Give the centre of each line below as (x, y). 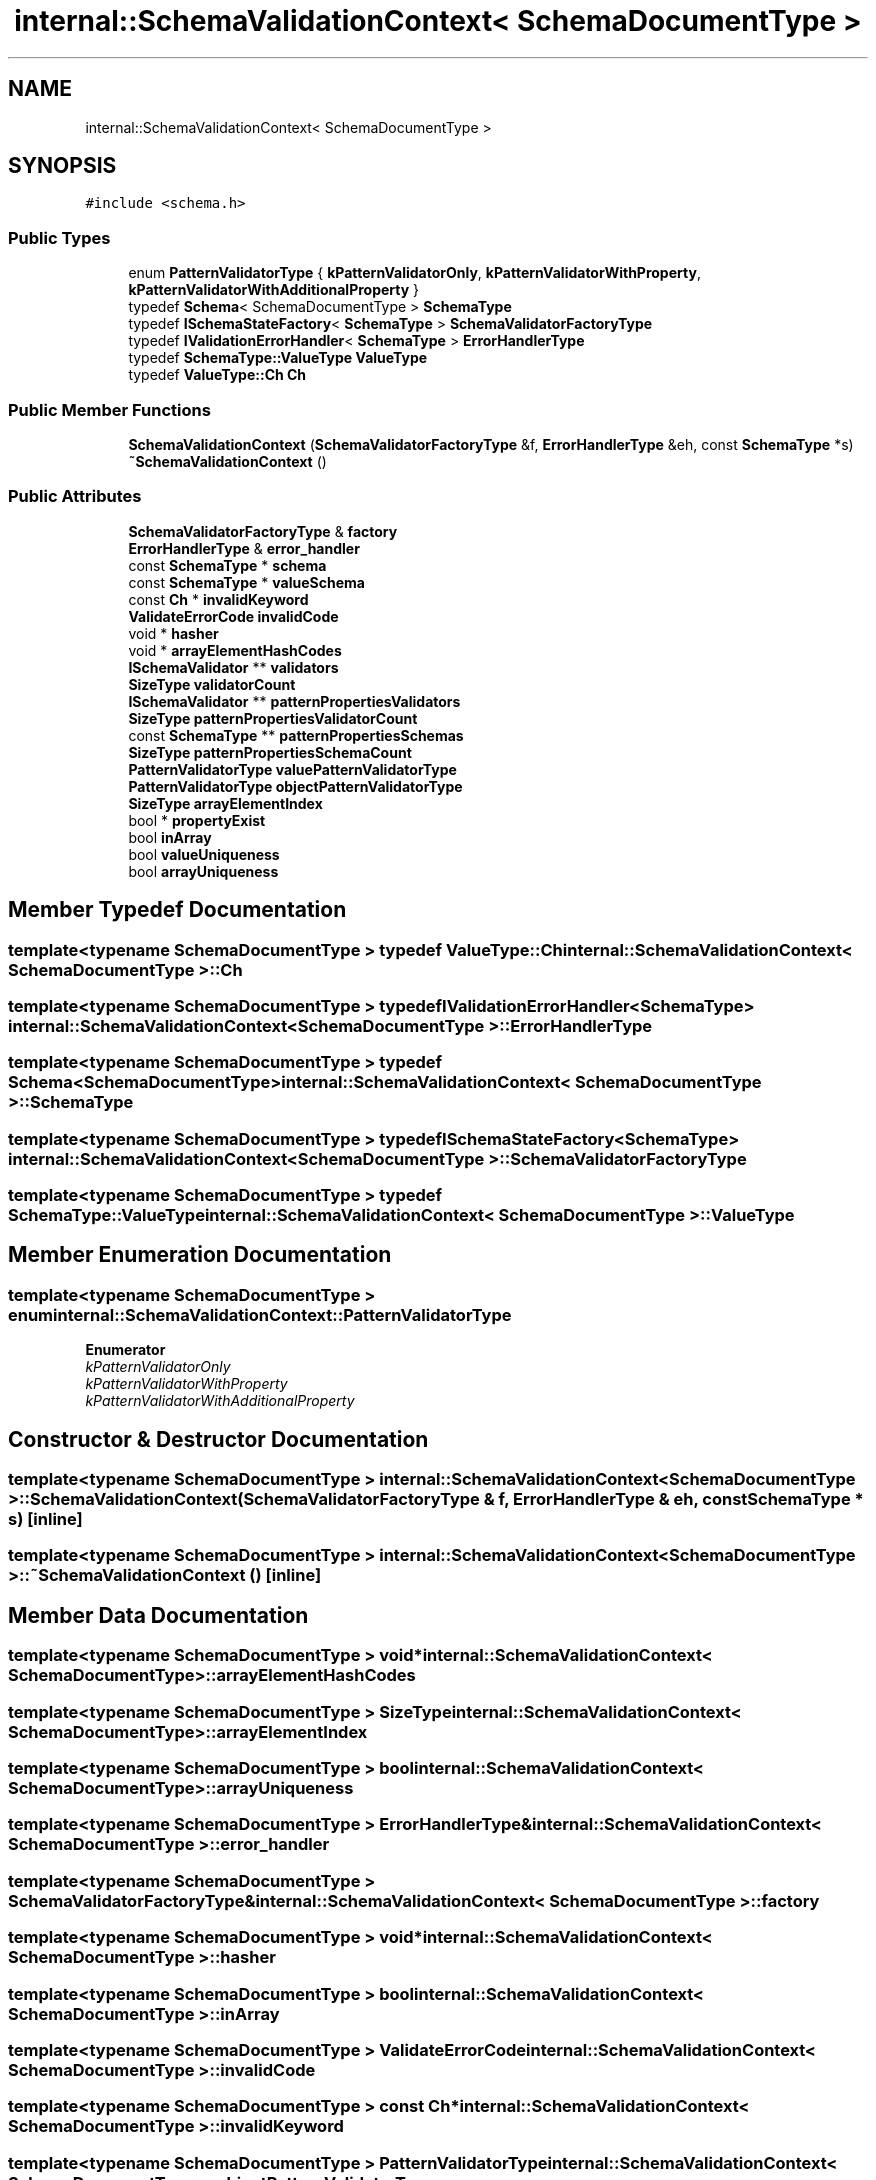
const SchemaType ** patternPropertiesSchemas (296, 735)
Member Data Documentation (158, 1615)
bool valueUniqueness (204, 854)
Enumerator (125, 1350)
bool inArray (170, 837)
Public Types (59, 237)
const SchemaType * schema (227, 565)
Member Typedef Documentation (177, 910)
